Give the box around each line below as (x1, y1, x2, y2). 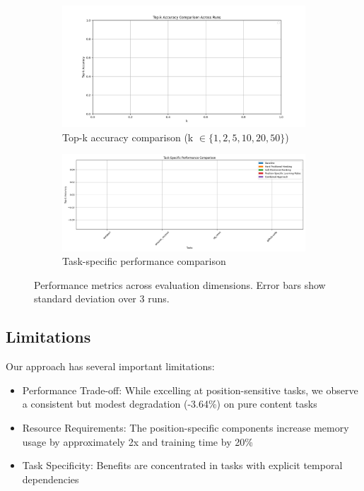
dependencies (22, 471, 79, 486)
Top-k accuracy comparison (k (62, 129, 194, 144)
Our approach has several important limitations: (6, 359, 215, 374)
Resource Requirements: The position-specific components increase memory (22, 420, 349, 434)
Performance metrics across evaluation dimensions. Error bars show (34, 277, 326, 292)
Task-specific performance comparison (62, 254, 226, 268)
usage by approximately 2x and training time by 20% (22, 434, 253, 449)
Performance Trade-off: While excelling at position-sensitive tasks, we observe (22, 382, 358, 397)
